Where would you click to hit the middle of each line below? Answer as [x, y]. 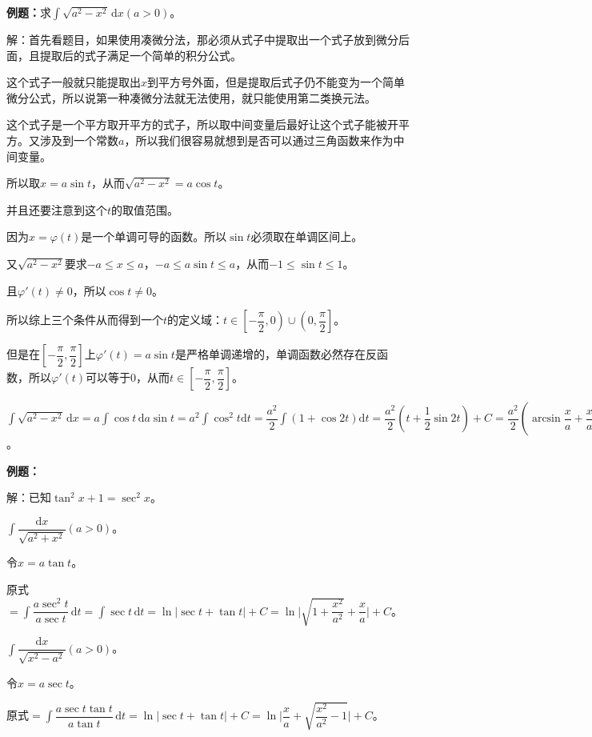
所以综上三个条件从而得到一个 [85, 320]
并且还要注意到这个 [57, 209]
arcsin [546, 419]
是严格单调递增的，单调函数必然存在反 [276, 354]
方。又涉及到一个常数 [62, 140]
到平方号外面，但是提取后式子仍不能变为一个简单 [276, 82]
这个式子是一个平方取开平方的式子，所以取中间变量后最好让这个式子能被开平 [208, 124]
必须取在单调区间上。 [307, 236]
